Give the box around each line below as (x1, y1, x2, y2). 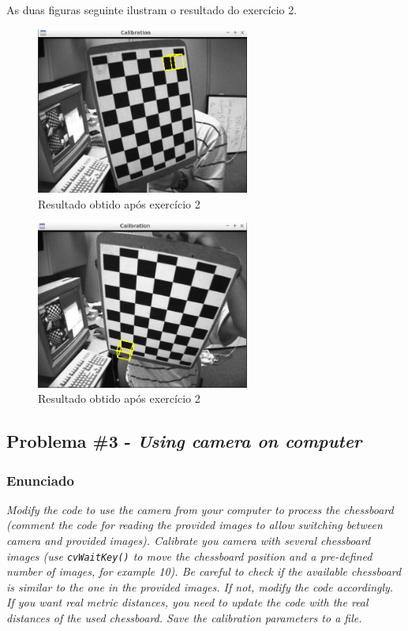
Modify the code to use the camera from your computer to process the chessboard (6, 501, 394, 517)
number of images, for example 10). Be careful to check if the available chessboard (6, 563, 402, 580)
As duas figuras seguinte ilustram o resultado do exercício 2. (6, 2, 298, 17)
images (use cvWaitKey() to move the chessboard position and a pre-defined (6, 547, 372, 564)
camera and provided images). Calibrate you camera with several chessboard (6, 532, 371, 548)
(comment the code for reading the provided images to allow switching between (6, 516, 383, 533)
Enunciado (6, 470, 74, 490)
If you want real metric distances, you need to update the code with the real (6, 594, 369, 610)
